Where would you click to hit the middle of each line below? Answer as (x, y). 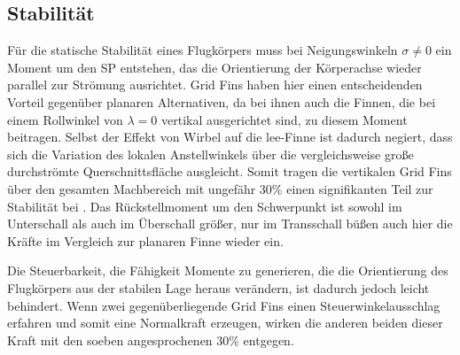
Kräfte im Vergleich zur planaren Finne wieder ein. (145, 240)
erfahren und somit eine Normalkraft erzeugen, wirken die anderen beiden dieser (225, 323)
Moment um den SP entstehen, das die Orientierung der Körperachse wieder (214, 67)
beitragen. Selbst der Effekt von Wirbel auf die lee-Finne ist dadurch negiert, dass (230, 137)
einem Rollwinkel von (65, 119)
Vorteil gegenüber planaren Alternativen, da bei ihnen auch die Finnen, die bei (222, 101)
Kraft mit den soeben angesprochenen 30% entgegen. (151, 340)
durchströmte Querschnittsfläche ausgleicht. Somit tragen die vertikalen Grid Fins (230, 171)
